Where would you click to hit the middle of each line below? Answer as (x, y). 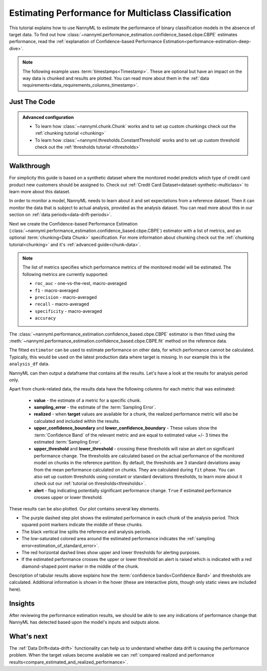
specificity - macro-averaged (68, 311)
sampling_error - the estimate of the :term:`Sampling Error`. (95, 407)
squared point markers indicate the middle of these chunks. (82, 525)
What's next (28, 636)
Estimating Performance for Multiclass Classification (120, 13)
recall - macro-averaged (62, 304)
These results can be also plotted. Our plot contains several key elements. (85, 508)
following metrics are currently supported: (65, 274)
